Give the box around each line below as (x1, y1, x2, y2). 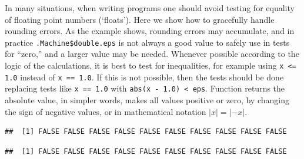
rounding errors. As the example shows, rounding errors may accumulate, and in (5, 25, 295, 37)
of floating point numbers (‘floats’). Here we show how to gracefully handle (5, 13, 275, 25)
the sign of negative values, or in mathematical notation (5, 105, 206, 117)
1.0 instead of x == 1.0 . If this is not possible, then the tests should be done (5, 70, 284, 83)
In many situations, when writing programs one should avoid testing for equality (5, 2, 295, 13)
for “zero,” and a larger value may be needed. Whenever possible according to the (5, 48, 299, 60)
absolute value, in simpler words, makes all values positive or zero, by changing (5, 94, 289, 106)
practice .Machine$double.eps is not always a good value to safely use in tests (5, 36, 290, 48)
